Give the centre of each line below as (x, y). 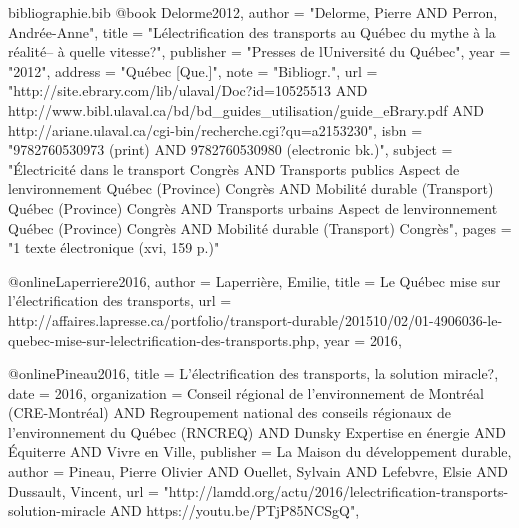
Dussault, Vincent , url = (83, 490)
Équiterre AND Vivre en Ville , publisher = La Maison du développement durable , (260, 451)
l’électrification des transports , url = (120, 300)
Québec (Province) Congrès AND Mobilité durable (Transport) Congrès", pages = (260, 227)
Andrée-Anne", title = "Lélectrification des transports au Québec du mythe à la (252, 31)
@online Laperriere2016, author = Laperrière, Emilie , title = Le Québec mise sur (254, 280)
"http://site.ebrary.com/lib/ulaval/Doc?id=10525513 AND (188, 90)
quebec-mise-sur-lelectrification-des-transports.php (162, 339)
